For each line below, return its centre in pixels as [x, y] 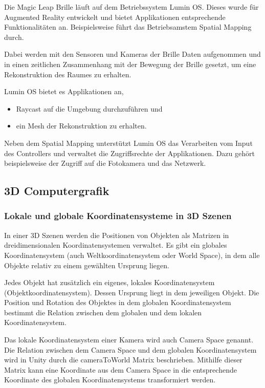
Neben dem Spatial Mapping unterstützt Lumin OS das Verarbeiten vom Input [128, 143]
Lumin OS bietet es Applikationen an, [64, 91]
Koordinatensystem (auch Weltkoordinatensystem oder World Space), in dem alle [132, 255]
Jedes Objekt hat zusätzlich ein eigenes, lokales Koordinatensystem [109, 282]
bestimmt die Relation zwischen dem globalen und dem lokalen [103, 312]
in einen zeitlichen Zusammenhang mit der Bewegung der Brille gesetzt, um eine [130, 64]
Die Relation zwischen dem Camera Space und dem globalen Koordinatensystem [130, 349]
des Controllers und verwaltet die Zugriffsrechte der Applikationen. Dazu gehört [129, 153]
